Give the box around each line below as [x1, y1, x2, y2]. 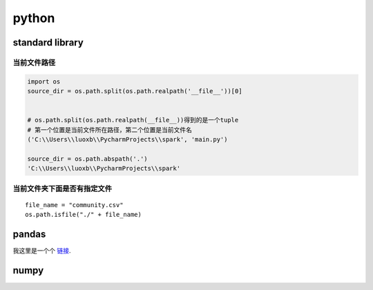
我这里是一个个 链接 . [12, 246, 71, 255]
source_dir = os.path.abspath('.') [27, 155, 148, 162]
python [12, 10, 55, 26]
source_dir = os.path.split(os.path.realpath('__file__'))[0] [27, 87, 242, 95]
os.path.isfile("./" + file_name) [25, 211, 142, 219]
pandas [12, 228, 46, 240]
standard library [12, 37, 84, 48]
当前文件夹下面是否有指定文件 [12, 184, 113, 193]
